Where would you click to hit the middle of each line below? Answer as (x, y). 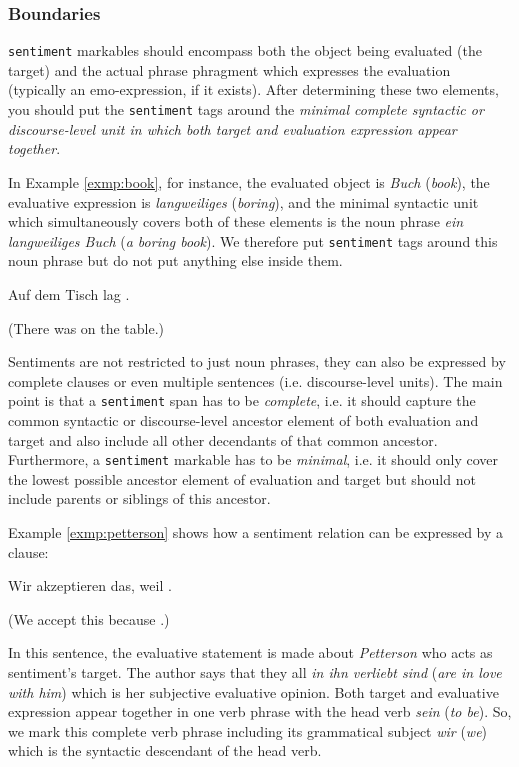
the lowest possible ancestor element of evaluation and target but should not (242, 478)
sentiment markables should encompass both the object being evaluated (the (245, 50)
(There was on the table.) (86, 327)
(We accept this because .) (89, 618)
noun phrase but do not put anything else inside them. (175, 260)
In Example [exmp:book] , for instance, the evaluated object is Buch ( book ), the (249, 181)
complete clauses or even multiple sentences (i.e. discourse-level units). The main (255, 380)
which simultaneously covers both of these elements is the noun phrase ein (236, 221)
